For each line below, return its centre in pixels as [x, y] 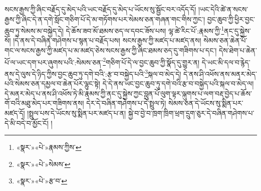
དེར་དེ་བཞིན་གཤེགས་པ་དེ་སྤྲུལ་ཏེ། [126, 103]
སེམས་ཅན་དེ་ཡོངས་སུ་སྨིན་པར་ [206, 103]
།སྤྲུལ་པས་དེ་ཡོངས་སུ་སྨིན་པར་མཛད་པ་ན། [77, 113]
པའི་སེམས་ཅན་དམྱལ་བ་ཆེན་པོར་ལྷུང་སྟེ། [53, 83]
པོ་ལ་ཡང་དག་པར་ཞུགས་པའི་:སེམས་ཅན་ [54, 62]
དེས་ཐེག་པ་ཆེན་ [238, 50]
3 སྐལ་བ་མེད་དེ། [163, 73]
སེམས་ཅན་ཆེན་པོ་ [225, 40]
